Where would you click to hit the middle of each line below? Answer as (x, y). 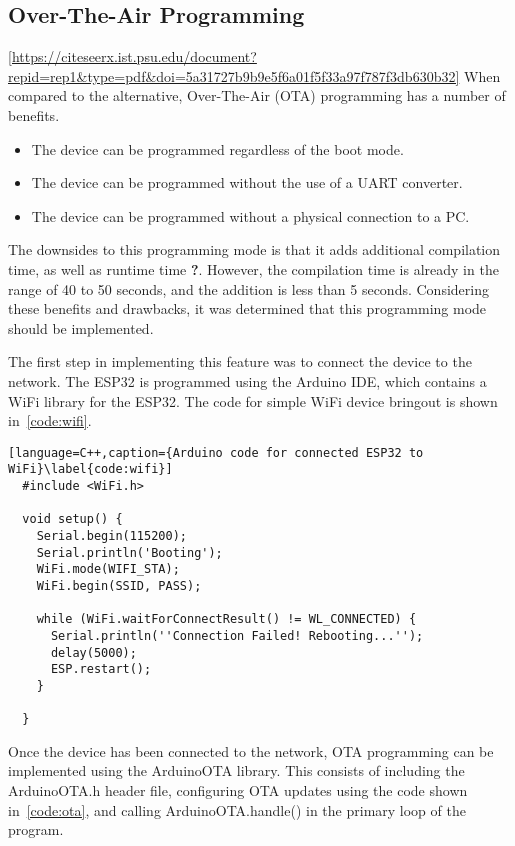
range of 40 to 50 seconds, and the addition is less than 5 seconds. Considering (248, 288)
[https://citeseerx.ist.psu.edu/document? (132, 56)
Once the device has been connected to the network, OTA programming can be (251, 750)
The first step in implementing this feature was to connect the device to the (240, 361)
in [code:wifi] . (50, 420)
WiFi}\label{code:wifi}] (90, 469)
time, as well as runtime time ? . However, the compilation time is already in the (253, 268)
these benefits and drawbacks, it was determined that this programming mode (247, 308)
